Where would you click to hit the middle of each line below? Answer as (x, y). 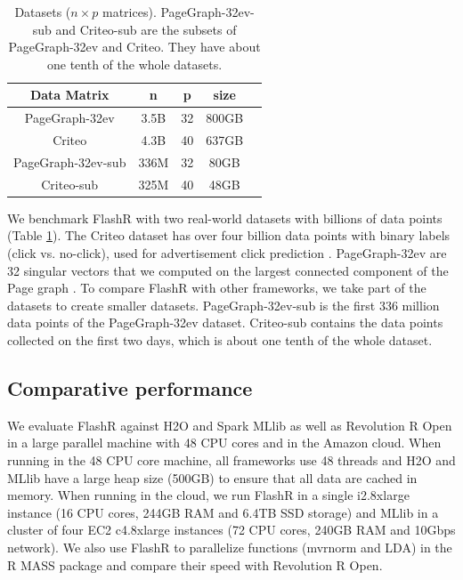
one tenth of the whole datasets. (135, 64)
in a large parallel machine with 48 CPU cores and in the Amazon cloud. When (224, 443)
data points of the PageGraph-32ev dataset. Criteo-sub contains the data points (225, 322)
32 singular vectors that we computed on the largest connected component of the (228, 270)
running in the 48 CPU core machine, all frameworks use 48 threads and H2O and (231, 459)
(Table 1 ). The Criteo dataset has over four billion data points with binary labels (229, 235)
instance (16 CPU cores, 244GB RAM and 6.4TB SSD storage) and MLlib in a (223, 512)
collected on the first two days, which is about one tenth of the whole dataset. (220, 340)
